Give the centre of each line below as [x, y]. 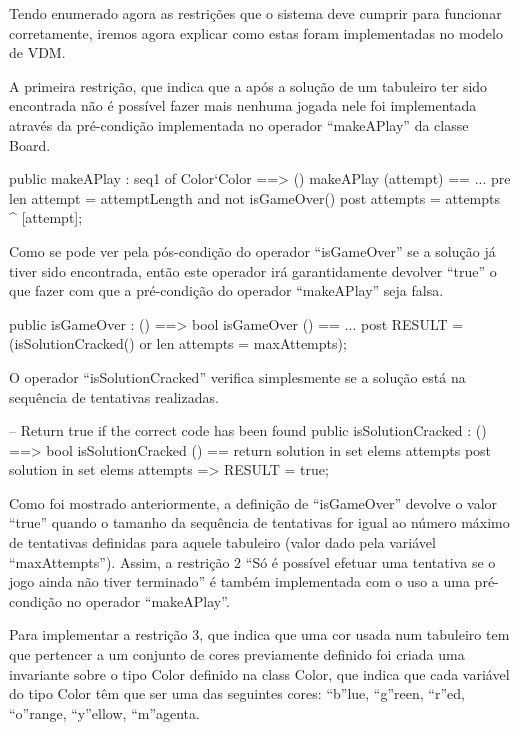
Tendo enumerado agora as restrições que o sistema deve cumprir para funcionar [255, 13]
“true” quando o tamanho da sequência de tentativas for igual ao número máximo [259, 522]
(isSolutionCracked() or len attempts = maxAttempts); [178, 343]
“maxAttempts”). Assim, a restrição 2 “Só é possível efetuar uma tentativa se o [252, 561]
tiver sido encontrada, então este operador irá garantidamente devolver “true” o [253, 270]
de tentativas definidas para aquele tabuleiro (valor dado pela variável [222, 542]
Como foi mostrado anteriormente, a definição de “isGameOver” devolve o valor [253, 502]
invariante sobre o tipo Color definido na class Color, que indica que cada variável [259, 673]
